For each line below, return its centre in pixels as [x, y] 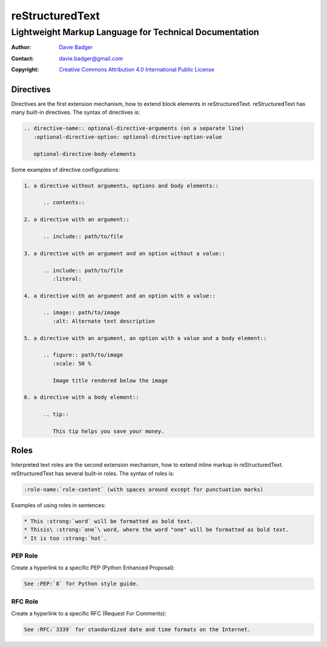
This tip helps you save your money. [108, 431]
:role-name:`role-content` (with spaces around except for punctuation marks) [144, 489]
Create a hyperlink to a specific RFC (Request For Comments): [89, 613]
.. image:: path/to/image [82, 313]
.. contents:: [64, 202]
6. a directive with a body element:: [81, 397]
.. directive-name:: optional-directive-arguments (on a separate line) [134, 128]
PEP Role [25, 556]
